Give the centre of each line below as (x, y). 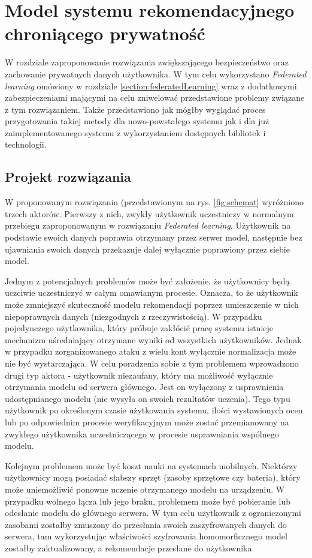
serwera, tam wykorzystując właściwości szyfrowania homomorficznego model (146, 536)
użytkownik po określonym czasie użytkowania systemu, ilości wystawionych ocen (154, 410)
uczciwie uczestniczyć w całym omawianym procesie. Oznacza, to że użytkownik (152, 292)
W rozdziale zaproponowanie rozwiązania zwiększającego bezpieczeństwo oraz (147, 62)
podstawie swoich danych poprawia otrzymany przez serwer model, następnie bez (154, 237)
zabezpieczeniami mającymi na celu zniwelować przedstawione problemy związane (155, 97)
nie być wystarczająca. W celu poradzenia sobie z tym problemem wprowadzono (152, 363)
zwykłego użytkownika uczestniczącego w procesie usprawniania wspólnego (142, 433)
